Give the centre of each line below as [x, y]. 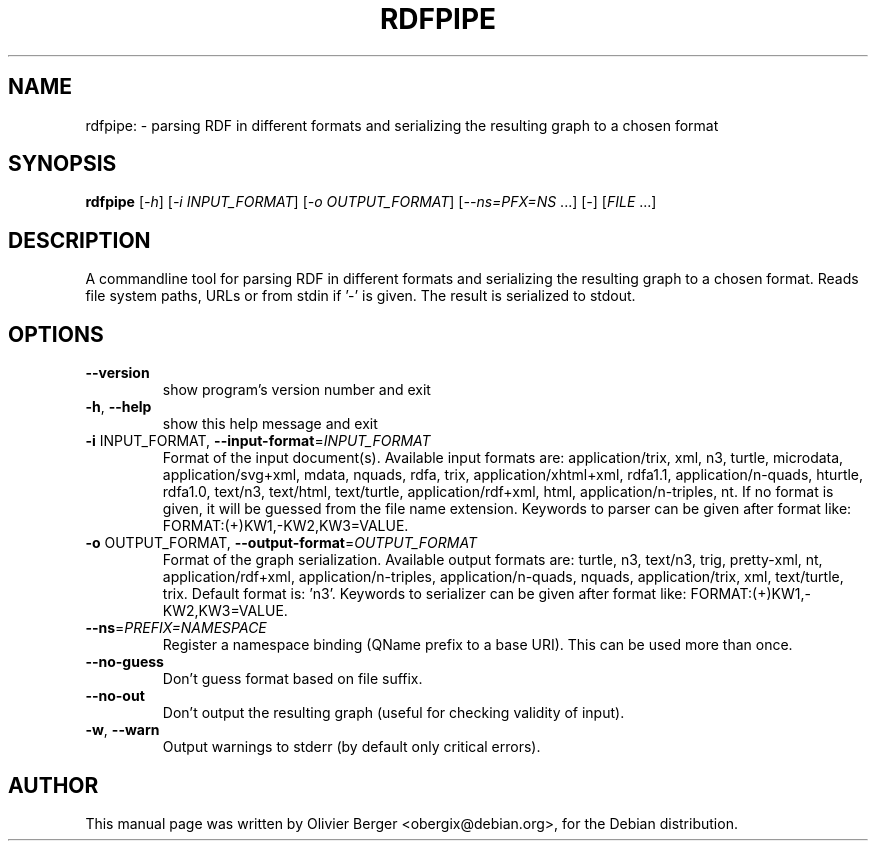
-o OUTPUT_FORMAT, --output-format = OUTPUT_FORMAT [281, 543]
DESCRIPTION [79, 240]
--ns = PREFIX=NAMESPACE [176, 628]
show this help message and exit [270, 424]
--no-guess [124, 662]
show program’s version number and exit [296, 390]
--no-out [115, 696]
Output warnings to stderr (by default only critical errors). [351, 747]
